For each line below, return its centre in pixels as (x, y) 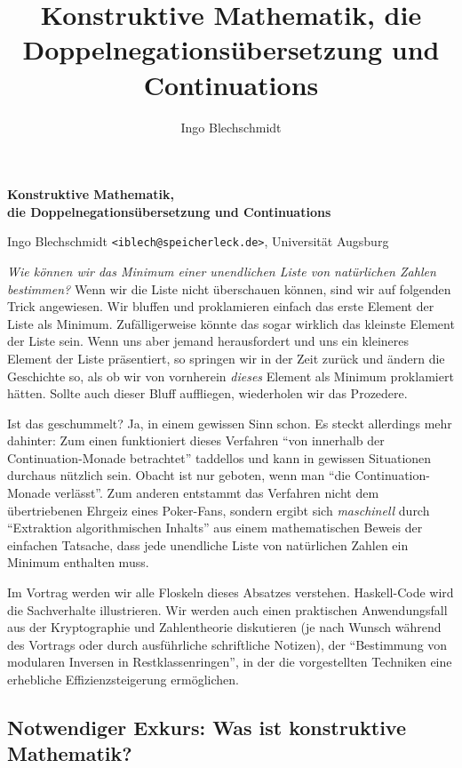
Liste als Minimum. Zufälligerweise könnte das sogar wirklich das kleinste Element (231, 323)
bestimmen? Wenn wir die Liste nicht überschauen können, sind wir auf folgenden (229, 288)
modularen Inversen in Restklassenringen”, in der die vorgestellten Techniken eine (230, 662)
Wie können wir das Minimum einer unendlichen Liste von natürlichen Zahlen (222, 271)
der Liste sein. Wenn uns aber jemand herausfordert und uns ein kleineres (208, 341)
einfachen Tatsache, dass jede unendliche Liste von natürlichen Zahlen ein (208, 544)
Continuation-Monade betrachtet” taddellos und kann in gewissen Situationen (219, 457)
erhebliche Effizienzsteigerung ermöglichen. (123, 679)
